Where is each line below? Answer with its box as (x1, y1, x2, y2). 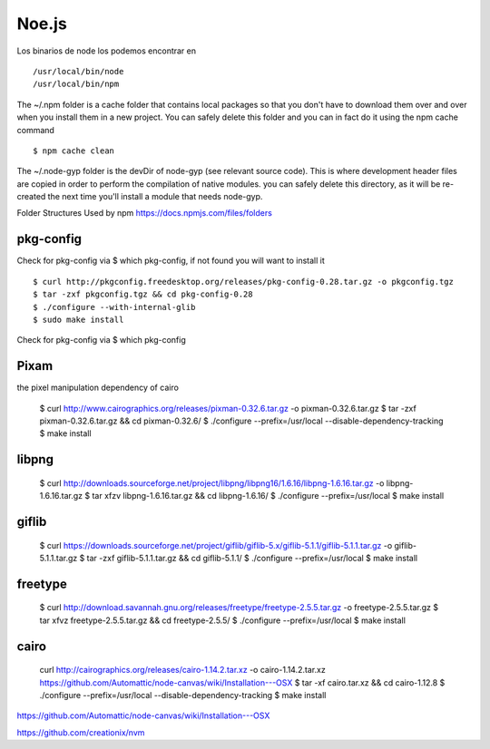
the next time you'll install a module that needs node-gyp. (47, 191, 263, 202)
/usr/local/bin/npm (33, 79, 120, 90)
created (16, 191, 46, 202)
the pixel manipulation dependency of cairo (16, 382, 179, 394)
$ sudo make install (33, 314, 124, 325)
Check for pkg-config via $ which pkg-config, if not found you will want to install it (16, 255, 326, 267)
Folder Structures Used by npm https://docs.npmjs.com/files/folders (16, 208, 272, 219)
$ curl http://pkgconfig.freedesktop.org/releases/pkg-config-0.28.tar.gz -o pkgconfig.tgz (33, 277, 454, 287)
